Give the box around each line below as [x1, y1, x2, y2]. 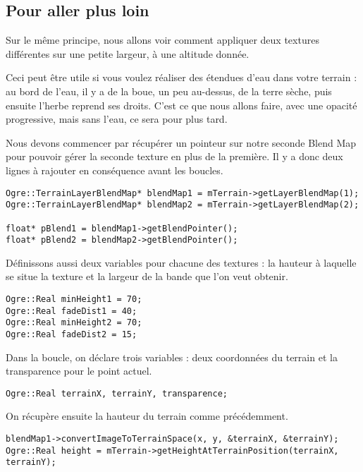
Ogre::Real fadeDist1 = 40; [6, 305, 137, 316]
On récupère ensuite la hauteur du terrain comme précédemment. [6, 409, 288, 423]
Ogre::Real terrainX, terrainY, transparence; [6, 388, 228, 399]
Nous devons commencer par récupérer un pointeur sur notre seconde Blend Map [6, 135, 357, 150]
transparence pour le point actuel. [6, 363, 152, 378]
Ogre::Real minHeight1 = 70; [6, 294, 142, 305]
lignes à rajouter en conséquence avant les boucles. [6, 162, 223, 177]
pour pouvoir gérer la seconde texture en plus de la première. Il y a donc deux [6, 149, 343, 164]
